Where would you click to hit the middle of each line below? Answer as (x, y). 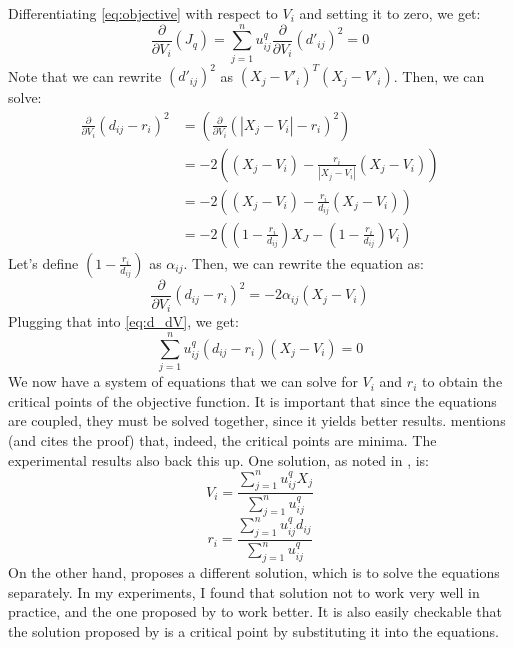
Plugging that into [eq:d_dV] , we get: (123, 321)
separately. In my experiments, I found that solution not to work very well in (244, 591)
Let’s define (43, 262)
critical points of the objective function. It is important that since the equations (252, 400)
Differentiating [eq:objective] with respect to (143, 13)
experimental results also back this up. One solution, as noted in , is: (219, 459)
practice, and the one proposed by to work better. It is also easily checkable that (255, 611)
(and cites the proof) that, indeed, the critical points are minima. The (222, 439)
